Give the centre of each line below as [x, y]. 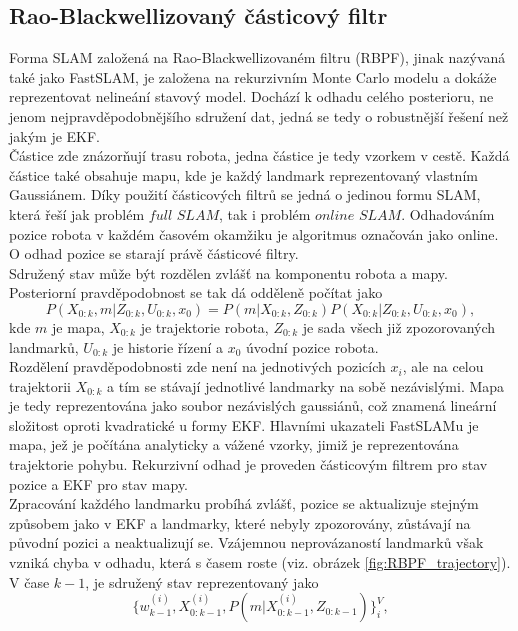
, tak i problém [264, 213]
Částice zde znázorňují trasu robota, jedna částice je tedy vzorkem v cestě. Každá [259, 155]
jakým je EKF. [55, 135]
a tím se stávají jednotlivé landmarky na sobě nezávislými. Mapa [306, 385]
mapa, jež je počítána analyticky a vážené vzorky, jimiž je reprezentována [234, 444]
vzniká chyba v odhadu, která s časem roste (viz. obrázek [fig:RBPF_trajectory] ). [260, 562]
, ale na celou [443, 366]
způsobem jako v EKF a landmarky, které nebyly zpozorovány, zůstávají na [240, 522]
